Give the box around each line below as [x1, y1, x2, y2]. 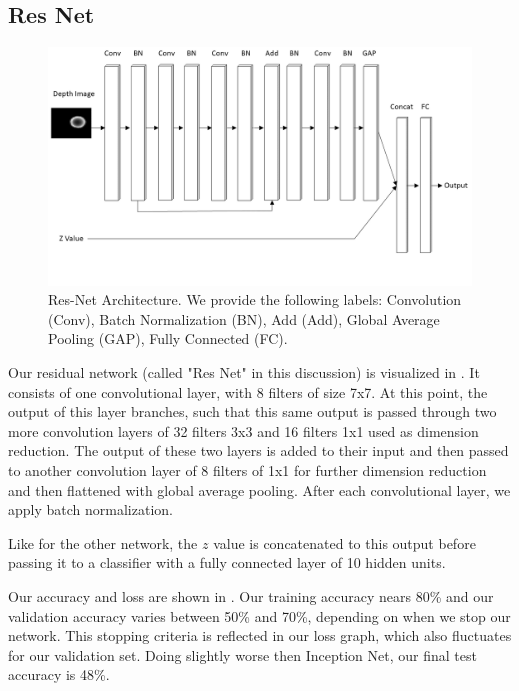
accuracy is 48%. [8, 664, 110, 685]
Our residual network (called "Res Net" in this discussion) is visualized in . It [8, 362, 480, 383]
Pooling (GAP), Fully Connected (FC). [48, 328, 288, 349]
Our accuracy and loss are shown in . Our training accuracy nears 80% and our [8, 586, 494, 607]
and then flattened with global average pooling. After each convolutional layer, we [8, 479, 511, 500]
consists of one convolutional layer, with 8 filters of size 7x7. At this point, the [8, 381, 488, 402]
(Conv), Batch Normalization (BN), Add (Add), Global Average [48, 308, 440, 329]
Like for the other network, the [8, 532, 198, 553]
